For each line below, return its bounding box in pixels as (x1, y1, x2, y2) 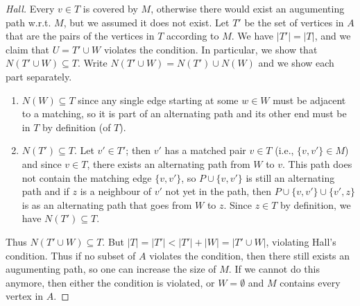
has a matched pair (164, 143, 246, 158)
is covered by (83, 1, 138, 15)
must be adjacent (273, 92, 346, 107)
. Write (77, 56, 108, 70)
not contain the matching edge (22, 170, 152, 185)
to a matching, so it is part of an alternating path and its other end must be (22, 106, 347, 121)
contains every (280, 275, 341, 289)
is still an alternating (246, 170, 335, 185)
